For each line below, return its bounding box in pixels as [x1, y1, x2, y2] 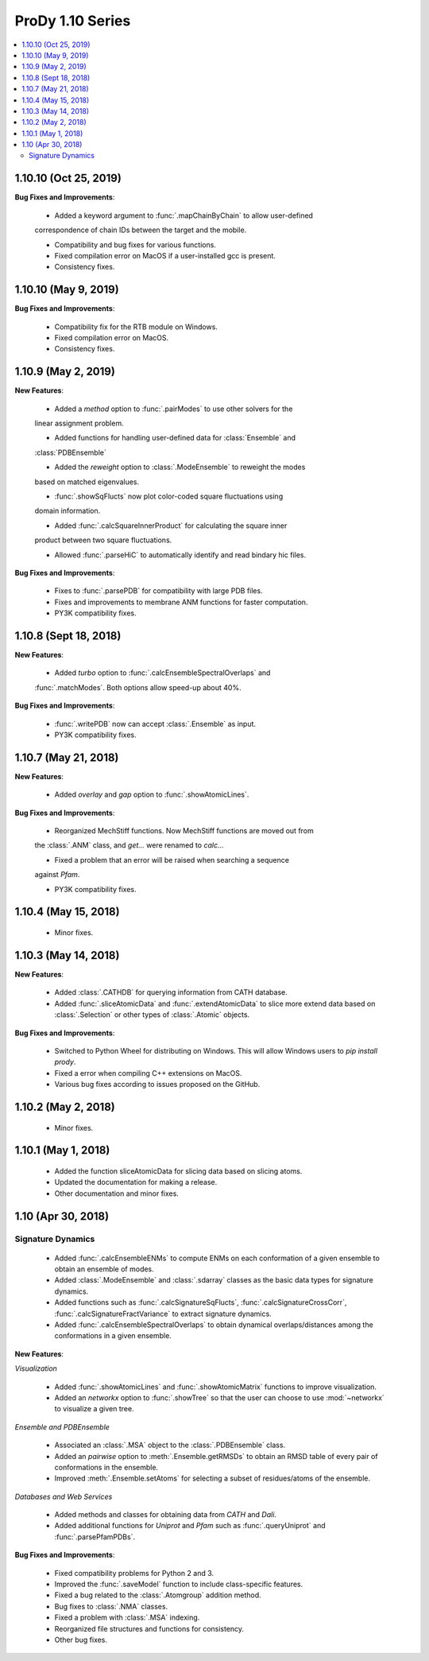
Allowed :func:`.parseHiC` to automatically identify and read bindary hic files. [54, 549, 306, 560]
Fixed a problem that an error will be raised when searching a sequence [54, 855, 290, 864]
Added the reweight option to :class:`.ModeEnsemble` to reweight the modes [54, 462, 306, 472]
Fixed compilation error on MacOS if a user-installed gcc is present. [54, 250, 276, 260]
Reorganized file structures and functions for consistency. [54, 1624, 245, 1633]
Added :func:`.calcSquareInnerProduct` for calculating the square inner [54, 521, 288, 530]
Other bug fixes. [54, 1635, 107, 1644]
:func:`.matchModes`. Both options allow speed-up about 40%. [34, 682, 242, 692]
